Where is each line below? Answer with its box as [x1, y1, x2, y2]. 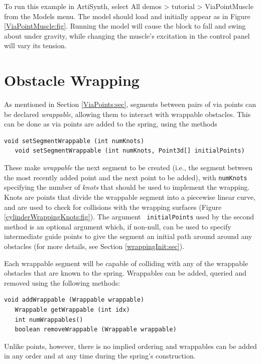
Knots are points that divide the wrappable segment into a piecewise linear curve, [4, 191, 255, 202]
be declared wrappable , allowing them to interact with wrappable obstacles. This [4, 108, 251, 119]
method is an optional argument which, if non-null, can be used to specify [4, 221, 231, 231]
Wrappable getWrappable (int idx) [15, 306, 130, 313]
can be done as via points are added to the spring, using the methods [4, 118, 217, 129]
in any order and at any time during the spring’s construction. [4, 350, 196, 361]
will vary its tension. [4, 40, 67, 51]
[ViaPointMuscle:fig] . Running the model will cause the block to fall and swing [4, 21, 246, 31]
